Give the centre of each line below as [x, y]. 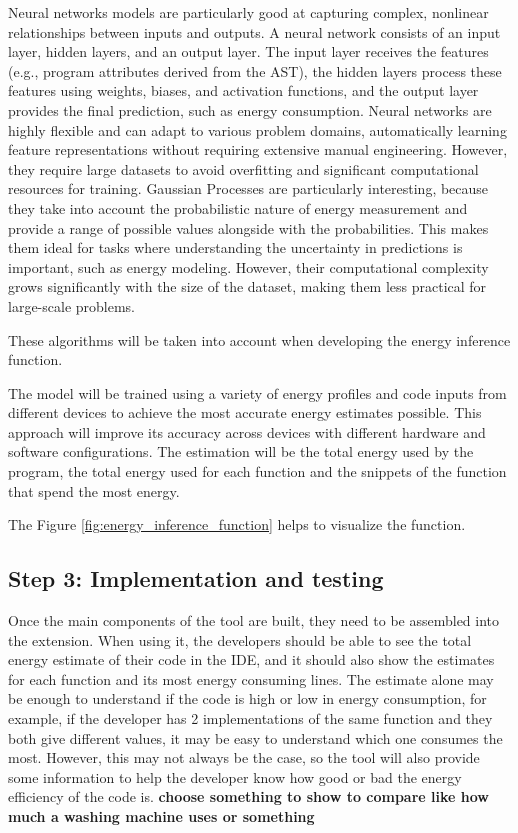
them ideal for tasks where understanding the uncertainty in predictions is [235, 247]
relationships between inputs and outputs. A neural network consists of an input [254, 31]
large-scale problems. [71, 305]
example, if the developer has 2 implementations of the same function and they [250, 718]
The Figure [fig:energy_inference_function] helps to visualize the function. [237, 524]
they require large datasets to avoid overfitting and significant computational [243, 168]
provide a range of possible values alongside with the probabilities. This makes [248, 227]
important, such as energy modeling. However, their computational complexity [248, 266]
